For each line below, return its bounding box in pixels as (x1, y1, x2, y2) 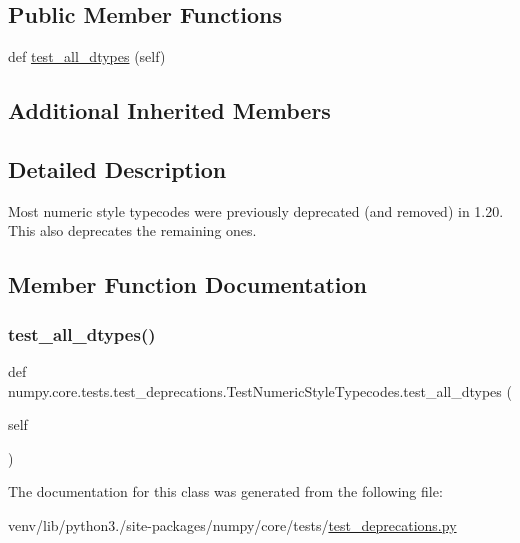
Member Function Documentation (8, 269, 368, 300)
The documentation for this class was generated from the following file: (8, 481, 443, 502)
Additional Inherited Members (8, 95, 331, 126)
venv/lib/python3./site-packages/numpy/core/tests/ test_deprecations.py (8, 514, 457, 535)
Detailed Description (8, 153, 227, 184)
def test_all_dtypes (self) (8, 46, 166, 67)
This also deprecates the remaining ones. (8, 220, 257, 241)
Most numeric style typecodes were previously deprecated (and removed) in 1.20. (8, 200, 504, 221)
